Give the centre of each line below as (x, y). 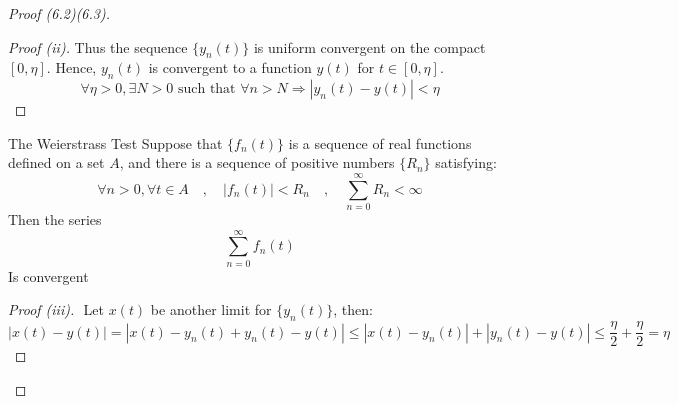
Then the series (55, 219)
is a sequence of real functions (380, 142)
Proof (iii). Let (56, 309)
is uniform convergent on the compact (369, 46)
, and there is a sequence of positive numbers (257, 162)
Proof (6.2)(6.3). (59, 13)
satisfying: (466, 162)
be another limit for (211, 309)
